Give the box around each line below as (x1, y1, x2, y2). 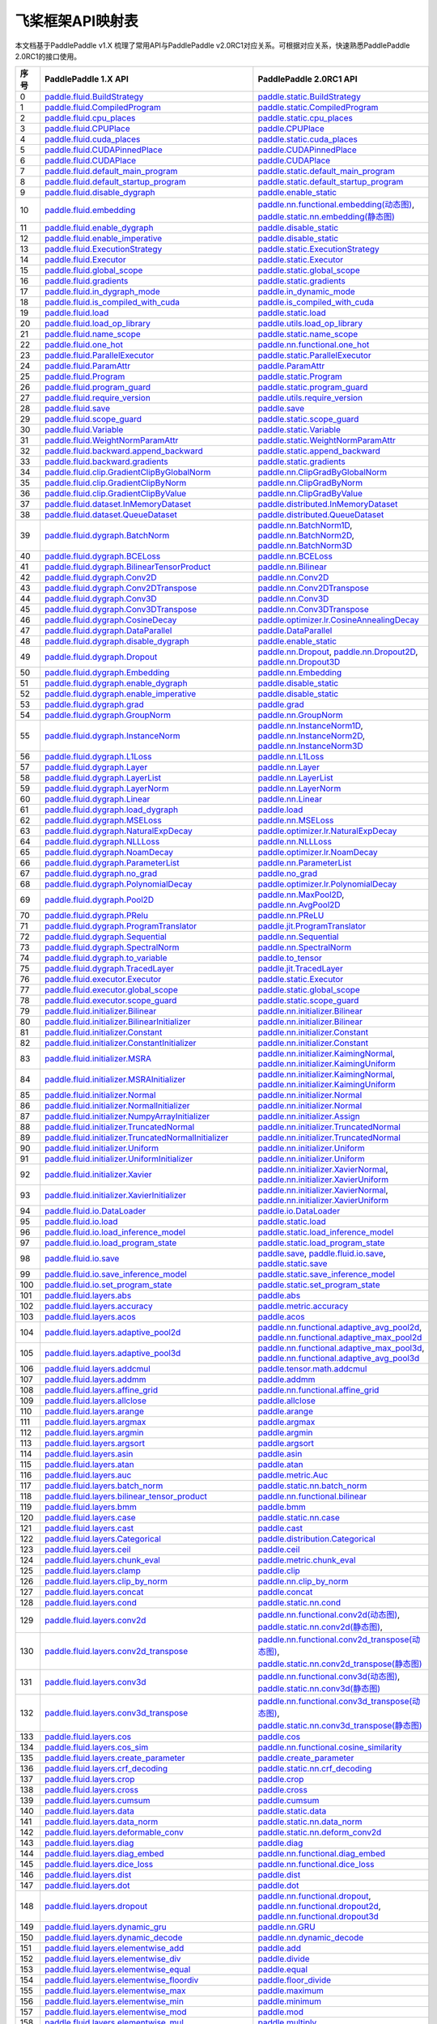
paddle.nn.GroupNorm (257, 709, 343, 721)
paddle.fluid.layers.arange (45, 1405, 145, 1417)
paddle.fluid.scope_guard (45, 414, 142, 425)
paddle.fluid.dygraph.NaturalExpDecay (45, 826, 193, 837)
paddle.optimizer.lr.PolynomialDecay (257, 878, 397, 890)
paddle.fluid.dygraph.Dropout (45, 652, 158, 663)
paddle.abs (257, 1290, 301, 1301)
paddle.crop (257, 1774, 304, 1785)
